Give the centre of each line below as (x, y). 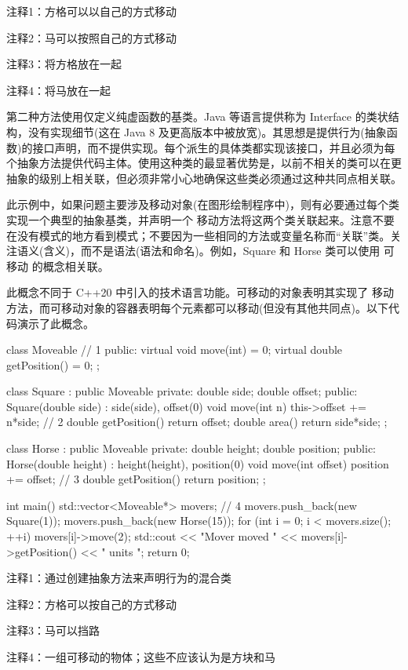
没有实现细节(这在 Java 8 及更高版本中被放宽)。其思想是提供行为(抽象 (207, 131)
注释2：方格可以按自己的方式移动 (91, 604)
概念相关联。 (76, 266)
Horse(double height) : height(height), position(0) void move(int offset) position (198, 463)
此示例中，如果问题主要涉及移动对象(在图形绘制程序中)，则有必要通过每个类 (203, 204)
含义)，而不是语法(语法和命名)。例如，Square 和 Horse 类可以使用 (212, 251)
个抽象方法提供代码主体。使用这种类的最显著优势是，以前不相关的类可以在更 (204, 163)
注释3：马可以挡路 (53, 630)
